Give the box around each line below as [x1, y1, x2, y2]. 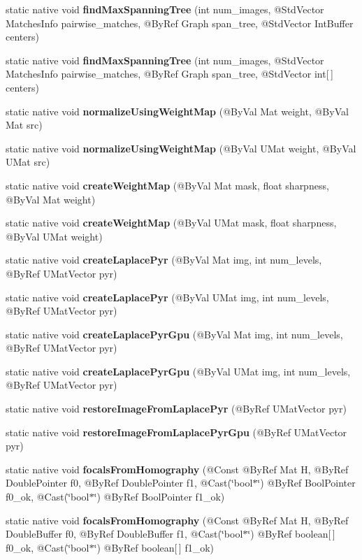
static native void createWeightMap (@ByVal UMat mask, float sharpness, [6, 215, 337, 230]
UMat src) [6, 155, 50, 169]
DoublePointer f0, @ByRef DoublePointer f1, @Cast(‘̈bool [6, 475, 253, 490]
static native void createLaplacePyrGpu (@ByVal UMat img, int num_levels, [6, 364, 351, 378]
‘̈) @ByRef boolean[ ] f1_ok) [94, 540, 215, 554]
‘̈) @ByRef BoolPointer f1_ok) [94, 489, 225, 504]
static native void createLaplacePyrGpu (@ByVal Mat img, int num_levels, [6, 326, 343, 341]
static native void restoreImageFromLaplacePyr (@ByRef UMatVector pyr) [6, 401, 347, 416]
